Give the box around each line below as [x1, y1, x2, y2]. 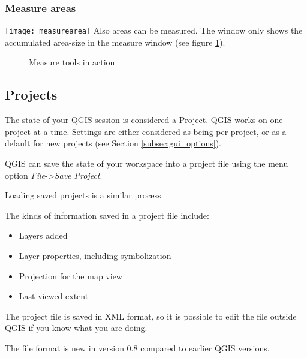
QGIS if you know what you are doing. [5, 321, 148, 334]
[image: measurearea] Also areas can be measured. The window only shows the [5, 24, 303, 37]
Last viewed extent [19, 290, 89, 302]
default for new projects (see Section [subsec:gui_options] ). [5, 137, 221, 149]
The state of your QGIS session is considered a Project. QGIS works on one [5, 113, 283, 126]
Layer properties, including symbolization [19, 249, 171, 262]
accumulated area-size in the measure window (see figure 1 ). [5, 35, 225, 48]
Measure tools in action [29, 56, 115, 68]
